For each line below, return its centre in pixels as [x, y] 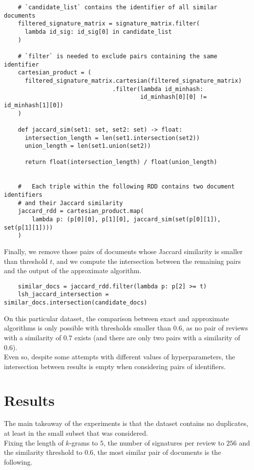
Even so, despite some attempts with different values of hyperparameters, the [120, 357]
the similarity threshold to [43, 452]
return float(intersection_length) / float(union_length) [121, 162]
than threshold [26, 261]
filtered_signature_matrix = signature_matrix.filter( [109, 24]
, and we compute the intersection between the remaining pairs [147, 261]
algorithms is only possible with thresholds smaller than [88, 328]
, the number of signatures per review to [164, 442]
